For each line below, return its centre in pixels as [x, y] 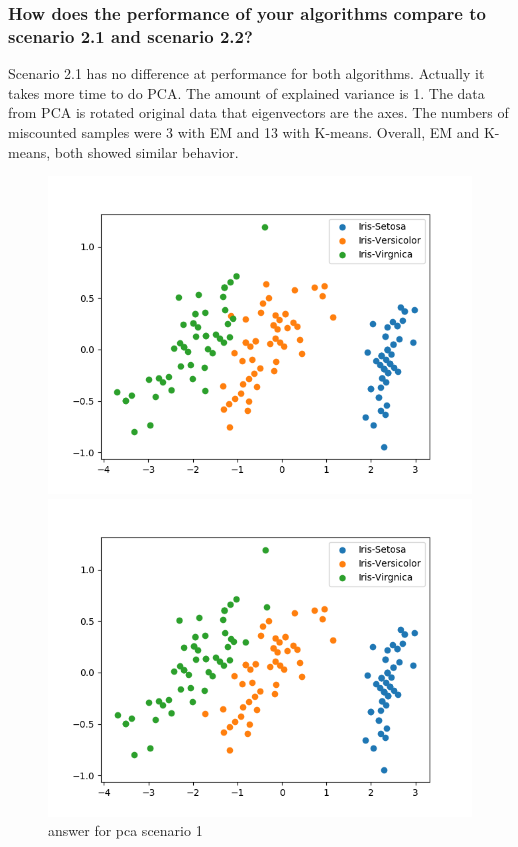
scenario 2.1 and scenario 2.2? [130, 35]
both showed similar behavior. [146, 151]
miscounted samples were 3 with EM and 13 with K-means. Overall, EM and [244, 131]
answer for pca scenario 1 [125, 830]
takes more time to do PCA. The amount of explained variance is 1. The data [246, 92]
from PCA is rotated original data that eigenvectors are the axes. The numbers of [258, 112]
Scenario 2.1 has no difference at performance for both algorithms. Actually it [246, 73]
